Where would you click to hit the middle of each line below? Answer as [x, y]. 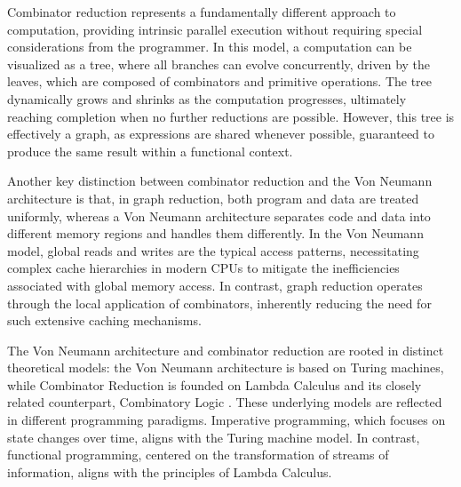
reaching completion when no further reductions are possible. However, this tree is [231, 116]
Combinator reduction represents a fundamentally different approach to [202, 12]
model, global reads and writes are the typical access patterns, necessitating [213, 250]
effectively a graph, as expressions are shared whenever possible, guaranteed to [221, 134]
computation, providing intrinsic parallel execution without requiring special [215, 29]
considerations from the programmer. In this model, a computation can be [210, 47]
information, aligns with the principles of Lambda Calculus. [170, 471]
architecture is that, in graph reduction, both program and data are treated [213, 198]
